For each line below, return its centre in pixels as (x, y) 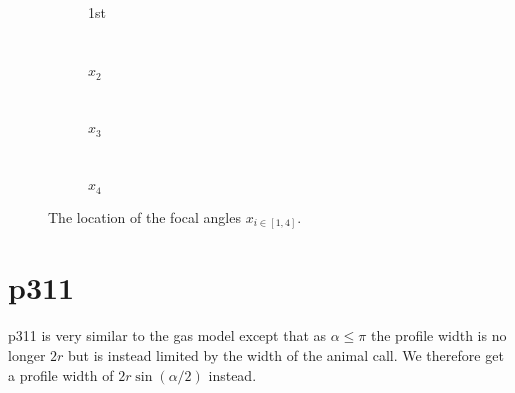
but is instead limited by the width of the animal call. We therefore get (286, 354)
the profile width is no (439, 335)
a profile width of (61, 374)
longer (27, 354)
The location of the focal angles (144, 216)
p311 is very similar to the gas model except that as (167, 335)
